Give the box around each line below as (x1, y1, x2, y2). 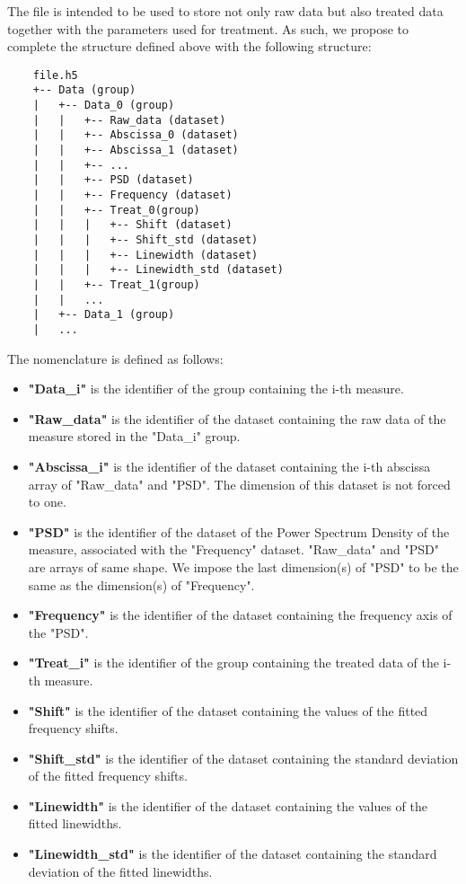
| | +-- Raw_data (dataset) (32, 113, 226, 127)
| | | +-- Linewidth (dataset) (32, 248, 259, 261)
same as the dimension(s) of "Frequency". (28, 575, 255, 594)
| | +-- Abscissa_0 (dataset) (32, 128, 239, 142)
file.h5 (32, 68, 78, 82)
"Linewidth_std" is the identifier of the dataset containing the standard (28, 844, 437, 863)
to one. (28, 492, 66, 511)
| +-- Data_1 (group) (32, 308, 175, 322)
